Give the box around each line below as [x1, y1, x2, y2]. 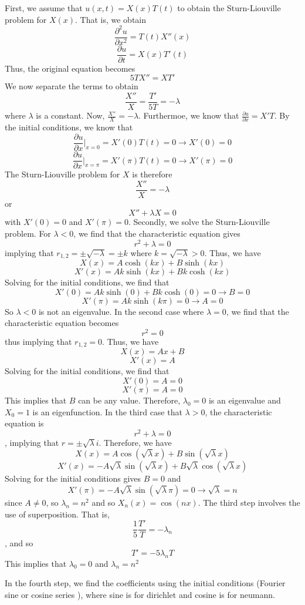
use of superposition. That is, [5, 507, 110, 520]
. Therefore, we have [99, 436, 172, 448]
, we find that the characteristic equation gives [73, 227, 240, 239]
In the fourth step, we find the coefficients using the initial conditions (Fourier [5, 577, 286, 589]
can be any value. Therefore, [78, 394, 181, 406]
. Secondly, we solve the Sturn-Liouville [128, 216, 270, 228]
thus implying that [5, 335, 72, 347]
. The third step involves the [198, 496, 300, 509]
